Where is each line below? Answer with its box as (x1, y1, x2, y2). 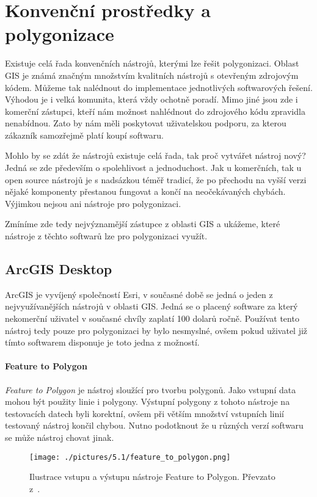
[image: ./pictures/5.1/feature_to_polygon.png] (29, 452, 231, 462)
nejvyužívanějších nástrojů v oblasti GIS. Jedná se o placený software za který (5, 300, 298, 313)
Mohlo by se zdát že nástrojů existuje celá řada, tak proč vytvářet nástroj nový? (5, 149, 306, 162)
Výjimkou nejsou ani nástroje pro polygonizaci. (5, 197, 181, 209)
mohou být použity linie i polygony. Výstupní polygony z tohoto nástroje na (5, 395, 290, 408)
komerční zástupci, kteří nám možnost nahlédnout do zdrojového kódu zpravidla (5, 104, 305, 117)
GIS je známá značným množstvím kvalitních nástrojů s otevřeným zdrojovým (5, 68, 299, 81)
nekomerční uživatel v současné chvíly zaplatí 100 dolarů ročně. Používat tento (5, 312, 299, 325)
